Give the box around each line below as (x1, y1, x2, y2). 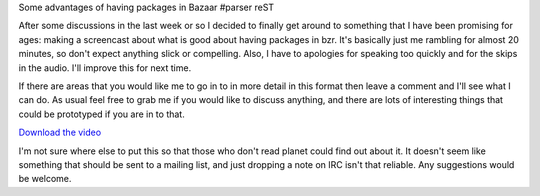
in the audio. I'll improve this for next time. (18, 61, 192, 74)
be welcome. (18, 173, 72, 185)
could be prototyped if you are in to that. (18, 108, 185, 120)
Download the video (18, 126, 102, 139)
